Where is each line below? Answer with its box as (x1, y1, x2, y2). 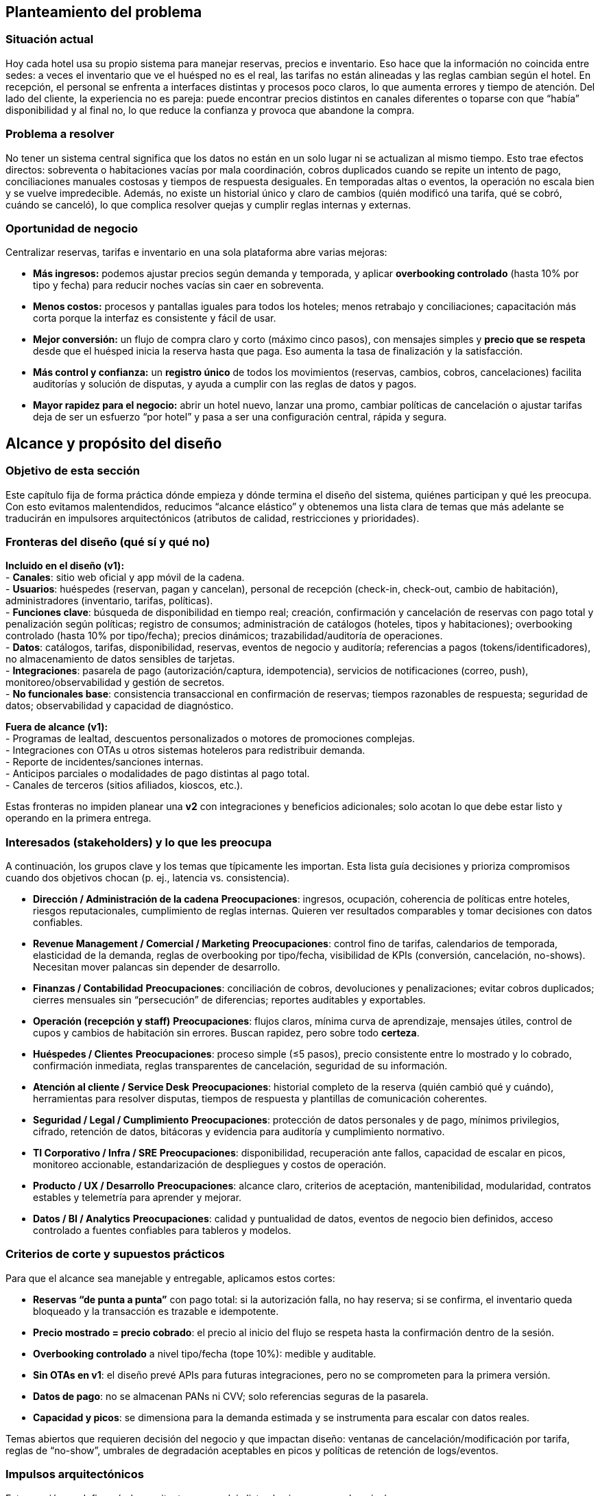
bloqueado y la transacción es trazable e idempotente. (33, 1305, 279, 1317)
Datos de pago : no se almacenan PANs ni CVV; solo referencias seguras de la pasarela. (33, 1390, 429, 1402)
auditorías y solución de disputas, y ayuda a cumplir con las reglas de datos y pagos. (33, 378, 417, 390)
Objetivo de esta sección (5, 464, 141, 478)
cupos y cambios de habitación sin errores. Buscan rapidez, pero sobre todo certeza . (33, 1027, 420, 1039)
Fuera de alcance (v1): (5, 721, 108, 733)
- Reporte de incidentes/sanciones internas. (5, 756, 204, 768)
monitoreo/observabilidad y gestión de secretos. (5, 676, 225, 689)
